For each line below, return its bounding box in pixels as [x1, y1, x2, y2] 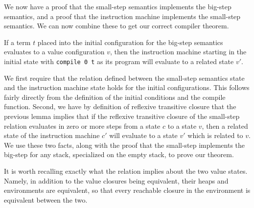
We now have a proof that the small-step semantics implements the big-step [4, 1, 231, 11]
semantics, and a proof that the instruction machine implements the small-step [4, 11, 241, 21]
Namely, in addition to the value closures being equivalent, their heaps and [4, 175, 229, 185]
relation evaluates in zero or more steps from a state [4, 120, 161, 131]
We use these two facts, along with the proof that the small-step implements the [4, 139, 245, 150]
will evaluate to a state [109, 130, 178, 140]
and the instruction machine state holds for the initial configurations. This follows [4, 82, 250, 92]
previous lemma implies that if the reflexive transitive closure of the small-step [4, 111, 240, 121]
